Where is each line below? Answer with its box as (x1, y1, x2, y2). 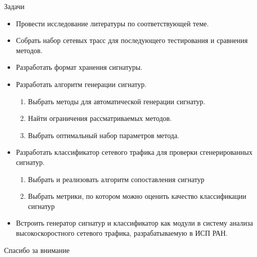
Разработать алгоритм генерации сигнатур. (16, 78, 147, 89)
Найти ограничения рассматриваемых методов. (28, 113, 172, 123)
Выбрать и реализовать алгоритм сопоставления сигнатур (28, 174, 204, 184)
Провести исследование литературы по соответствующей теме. (16, 18, 209, 28)
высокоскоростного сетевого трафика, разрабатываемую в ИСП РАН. (16, 227, 228, 238)
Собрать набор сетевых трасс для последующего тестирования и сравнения (16, 35, 248, 46)
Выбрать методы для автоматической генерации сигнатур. (28, 96, 205, 106)
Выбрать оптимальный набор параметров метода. (28, 130, 179, 140)
